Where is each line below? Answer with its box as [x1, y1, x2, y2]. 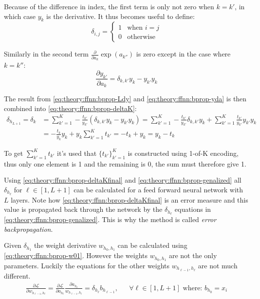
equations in [174, 204, 211, 214]
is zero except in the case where [136, 49, 231, 59]
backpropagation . [4, 224, 53, 234]
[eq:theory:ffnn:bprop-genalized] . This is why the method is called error [4, 214, 217, 224]
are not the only [168, 250, 217, 261]
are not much [198, 261, 238, 270]
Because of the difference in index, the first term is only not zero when [4, 1, 214, 11]
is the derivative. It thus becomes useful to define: [46, 11, 195, 21]
